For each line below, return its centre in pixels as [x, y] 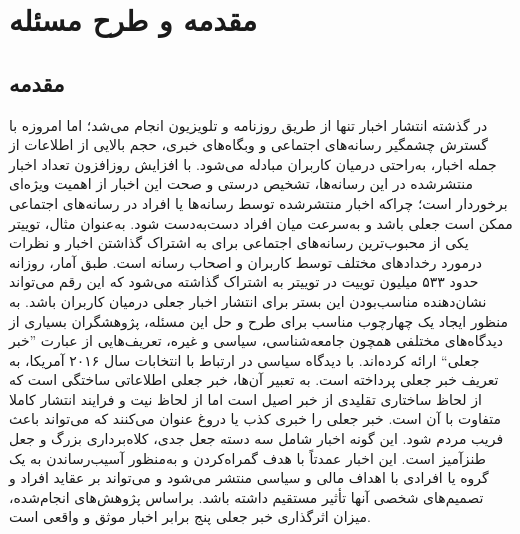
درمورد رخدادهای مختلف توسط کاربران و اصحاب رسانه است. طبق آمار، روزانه [246, 261]
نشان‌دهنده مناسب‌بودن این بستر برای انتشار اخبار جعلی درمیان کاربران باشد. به [248, 300]
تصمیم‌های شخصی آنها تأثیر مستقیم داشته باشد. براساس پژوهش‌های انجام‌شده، [246, 496]
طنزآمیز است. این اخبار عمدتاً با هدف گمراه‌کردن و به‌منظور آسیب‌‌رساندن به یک [247, 457]
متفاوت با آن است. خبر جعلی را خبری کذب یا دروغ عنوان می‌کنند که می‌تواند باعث [255, 418]
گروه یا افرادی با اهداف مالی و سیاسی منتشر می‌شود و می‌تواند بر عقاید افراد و [249, 477]
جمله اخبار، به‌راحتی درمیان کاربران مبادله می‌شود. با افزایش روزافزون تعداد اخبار [253, 163]
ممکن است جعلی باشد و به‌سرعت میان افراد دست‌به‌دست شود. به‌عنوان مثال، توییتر [261, 222]
